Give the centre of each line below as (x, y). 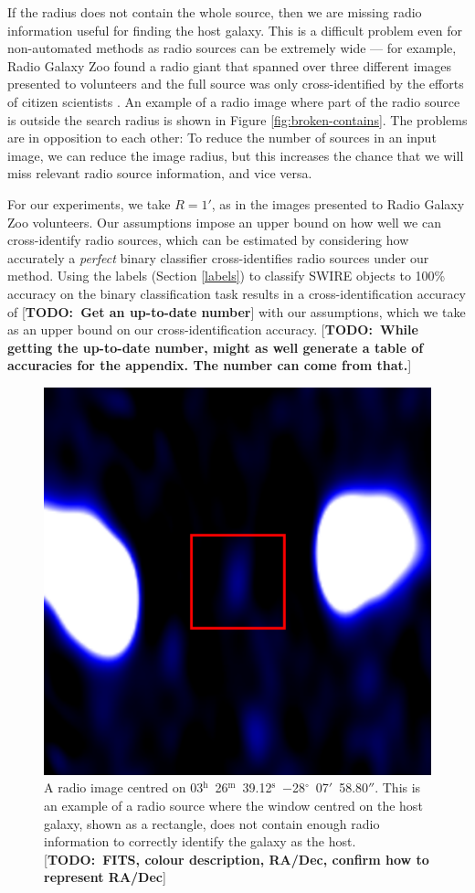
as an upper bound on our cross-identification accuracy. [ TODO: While (213, 330)
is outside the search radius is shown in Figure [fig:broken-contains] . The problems (237, 119)
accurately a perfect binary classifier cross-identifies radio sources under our (218, 257)
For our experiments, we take (89, 203)
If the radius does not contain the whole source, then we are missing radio (215, 12)
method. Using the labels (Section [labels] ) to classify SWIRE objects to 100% (227, 276)
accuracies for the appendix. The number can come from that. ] (210, 365)
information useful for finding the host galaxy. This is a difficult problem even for (235, 30)
